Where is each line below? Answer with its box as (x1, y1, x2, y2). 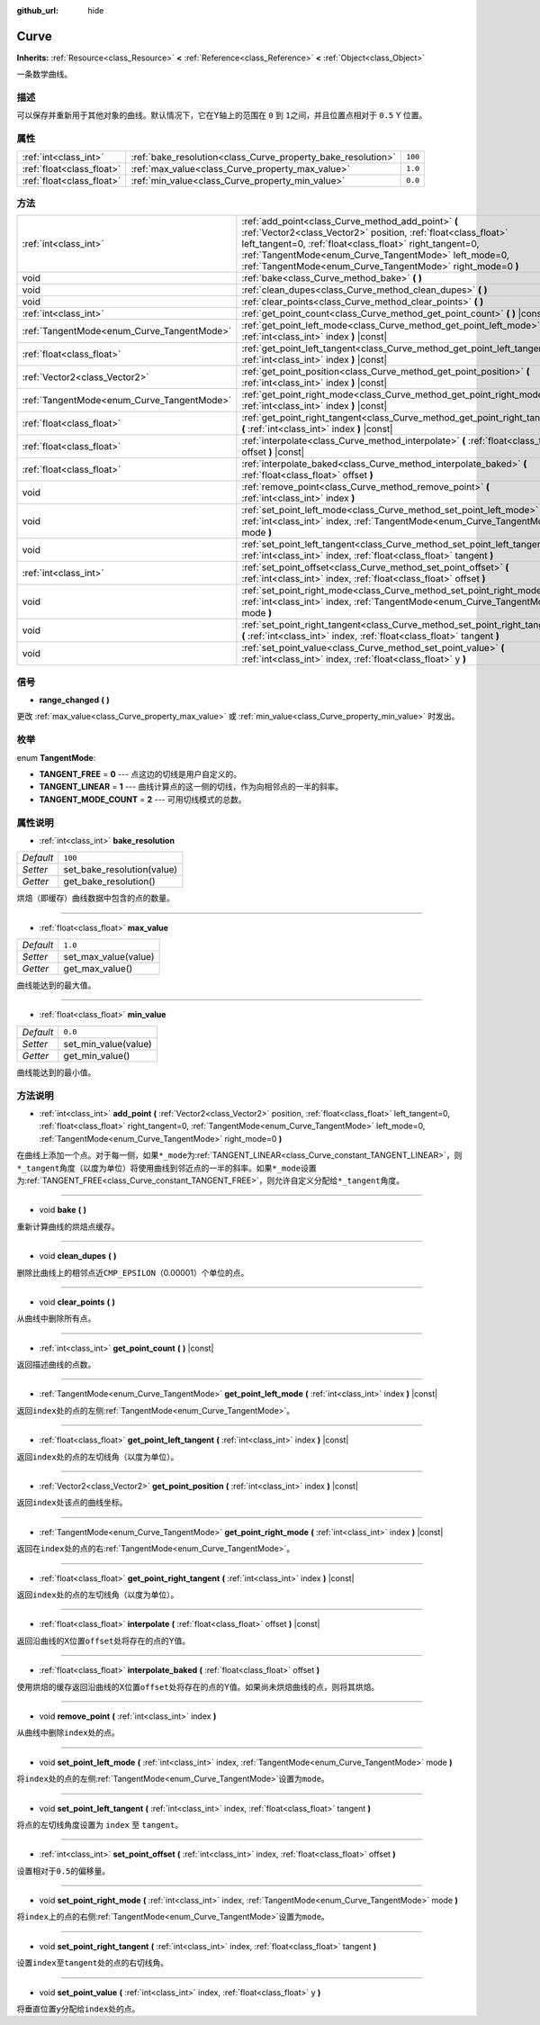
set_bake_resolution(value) (63, 863, 178, 876)
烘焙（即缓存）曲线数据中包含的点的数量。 (16, 892, 175, 904)
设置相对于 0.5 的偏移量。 (16, 1865, 111, 1876)
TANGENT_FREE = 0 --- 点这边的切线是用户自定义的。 (39, 769, 242, 779)
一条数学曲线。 (16, 68, 72, 80)
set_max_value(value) (63, 951, 155, 963)
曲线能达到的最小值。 (16, 1067, 96, 1078)
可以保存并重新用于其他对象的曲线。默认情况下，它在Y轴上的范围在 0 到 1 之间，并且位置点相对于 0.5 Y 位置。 (16, 110, 427, 121)
